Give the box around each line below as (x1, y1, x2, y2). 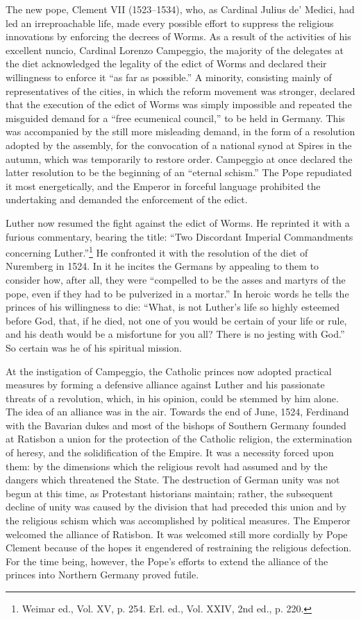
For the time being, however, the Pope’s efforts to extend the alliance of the (6, 553, 328, 568)
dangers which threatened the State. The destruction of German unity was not (6, 472, 340, 487)
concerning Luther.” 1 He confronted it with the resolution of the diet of (6, 243, 308, 259)
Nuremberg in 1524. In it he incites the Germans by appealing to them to (6, 259, 319, 273)
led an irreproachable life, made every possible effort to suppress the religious (6, 15, 334, 30)
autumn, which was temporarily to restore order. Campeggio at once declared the (6, 151, 353, 166)
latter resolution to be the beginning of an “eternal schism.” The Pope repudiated (6, 165, 352, 180)
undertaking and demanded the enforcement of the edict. (6, 192, 248, 207)
